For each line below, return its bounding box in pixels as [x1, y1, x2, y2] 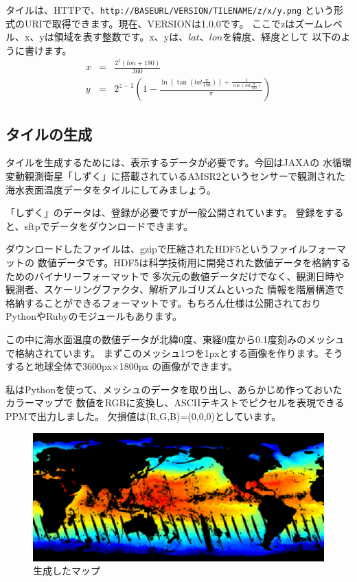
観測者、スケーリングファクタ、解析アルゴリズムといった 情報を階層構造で [5, 282, 345, 296]
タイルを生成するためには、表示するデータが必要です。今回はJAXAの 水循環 [5, 155, 352, 170]
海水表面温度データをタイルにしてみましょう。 [5, 182, 216, 196]
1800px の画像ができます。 [119, 359, 238, 373]
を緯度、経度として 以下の [222, 30, 341, 44]
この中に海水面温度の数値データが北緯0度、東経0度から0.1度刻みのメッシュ [5, 332, 345, 346]
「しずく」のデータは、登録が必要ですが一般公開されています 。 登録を [5, 205, 325, 220]
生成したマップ [33, 563, 100, 578]
